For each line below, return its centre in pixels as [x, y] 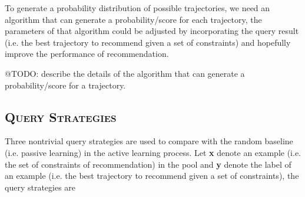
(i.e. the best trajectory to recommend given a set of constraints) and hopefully [148, 42]
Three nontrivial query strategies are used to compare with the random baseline [149, 141]
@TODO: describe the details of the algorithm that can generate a [125, 73]
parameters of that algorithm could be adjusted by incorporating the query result [152, 31]
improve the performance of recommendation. [87, 54]
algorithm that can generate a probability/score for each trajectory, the [133, 19]
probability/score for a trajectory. [65, 85]
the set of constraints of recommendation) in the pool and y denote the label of [148, 164]
